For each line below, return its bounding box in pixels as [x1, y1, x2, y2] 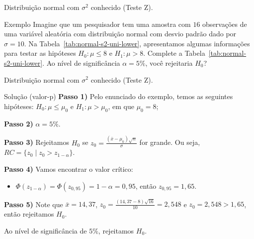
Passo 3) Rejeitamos [4, 137, 70, 147]
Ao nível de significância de [4, 225, 87, 236]
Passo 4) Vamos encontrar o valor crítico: [4, 163, 133, 174]
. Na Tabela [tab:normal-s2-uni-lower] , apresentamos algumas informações [24, 38, 250, 48]
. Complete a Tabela [143, 48, 205, 58]
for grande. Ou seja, [139, 137, 200, 147]
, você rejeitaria [145, 57, 193, 68]
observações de [202, 18, 247, 29]
